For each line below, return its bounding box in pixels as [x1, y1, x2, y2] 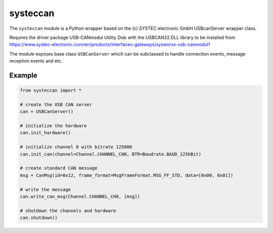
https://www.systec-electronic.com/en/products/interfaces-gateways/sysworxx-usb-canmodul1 [9, 41, 210, 48]
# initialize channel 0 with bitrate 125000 [20, 144, 132, 150]
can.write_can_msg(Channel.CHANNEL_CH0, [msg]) [20, 194, 140, 199]
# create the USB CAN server [20, 102, 93, 107]
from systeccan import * [20, 87, 82, 94]
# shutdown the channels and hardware [20, 208, 116, 213]
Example [9, 71, 37, 79]
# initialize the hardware [20, 123, 87, 129]
